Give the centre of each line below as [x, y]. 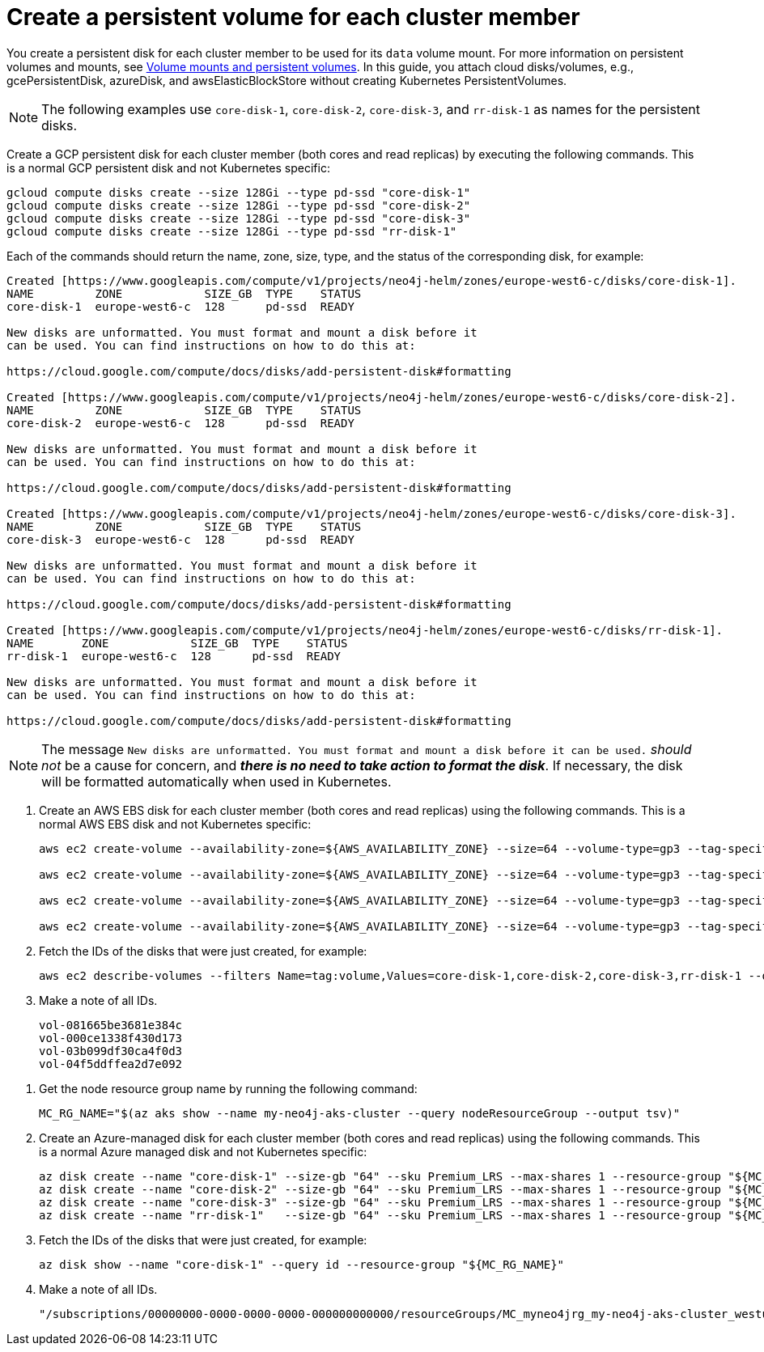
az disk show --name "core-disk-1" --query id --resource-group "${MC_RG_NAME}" [302, 1264]
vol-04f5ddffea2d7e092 [111, 1064]
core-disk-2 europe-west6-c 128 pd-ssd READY [180, 423]
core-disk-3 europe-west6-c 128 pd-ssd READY [180, 539]
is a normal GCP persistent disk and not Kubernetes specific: [168, 167]
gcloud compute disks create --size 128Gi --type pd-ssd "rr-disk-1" [232, 231]
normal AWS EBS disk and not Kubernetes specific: [175, 824]
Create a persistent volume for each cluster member [293, 17]
